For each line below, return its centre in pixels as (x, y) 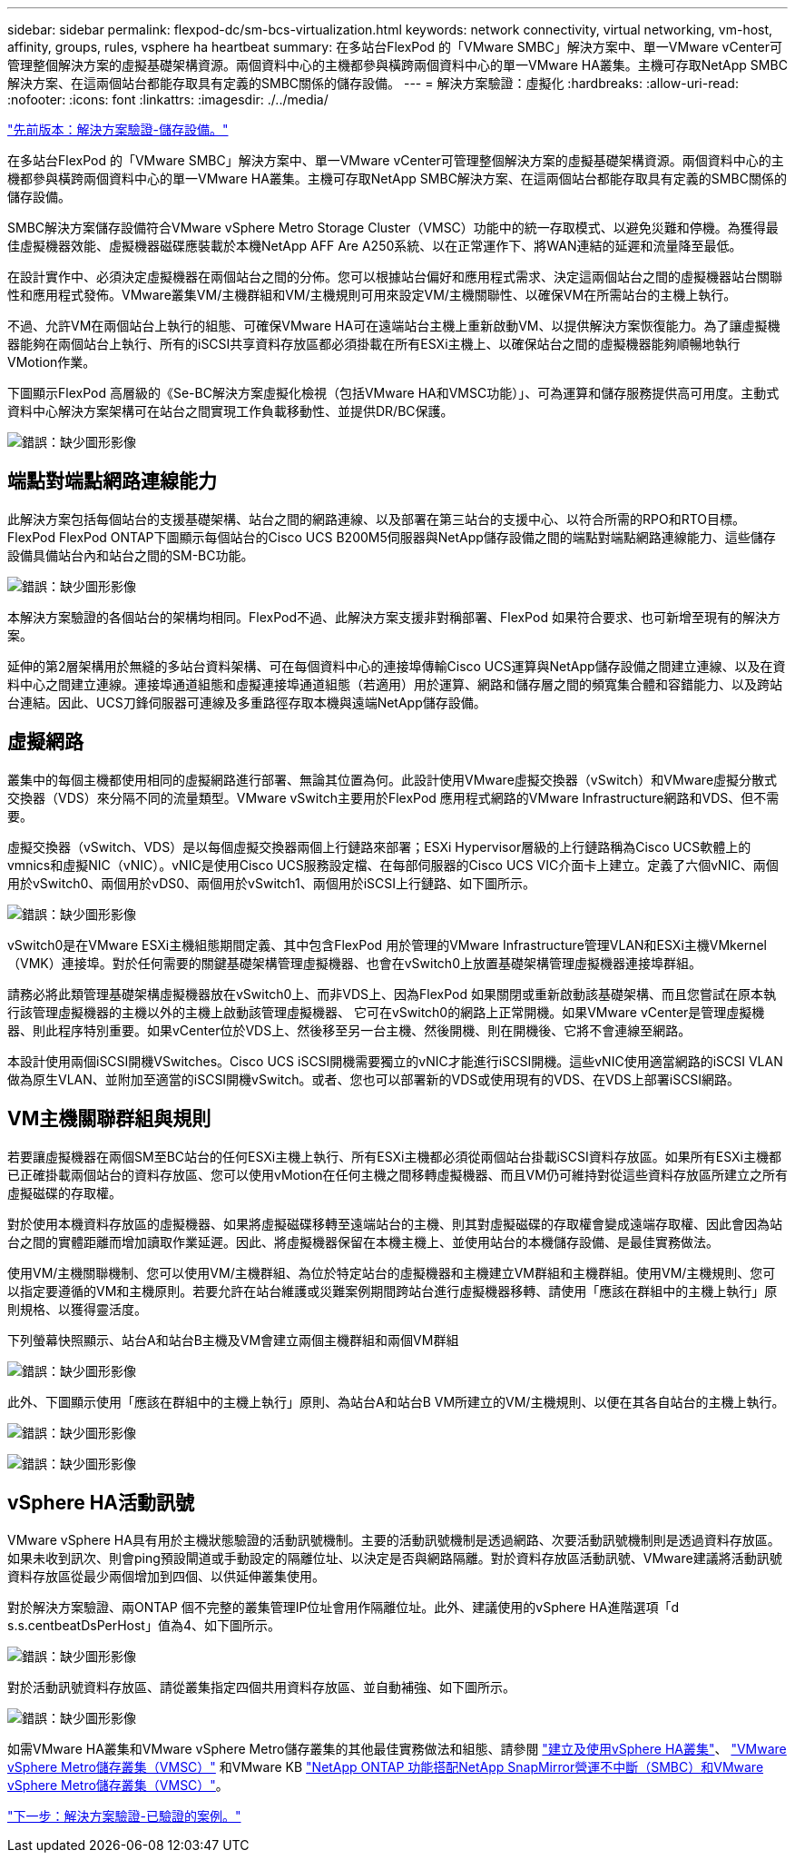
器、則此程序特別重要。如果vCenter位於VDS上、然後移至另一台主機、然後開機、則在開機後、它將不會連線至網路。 (349, 1030)
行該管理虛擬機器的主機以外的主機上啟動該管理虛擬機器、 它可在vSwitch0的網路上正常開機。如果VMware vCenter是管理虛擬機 (386, 1012)
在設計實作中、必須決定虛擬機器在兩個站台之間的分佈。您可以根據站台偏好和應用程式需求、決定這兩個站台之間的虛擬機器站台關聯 (395, 277)
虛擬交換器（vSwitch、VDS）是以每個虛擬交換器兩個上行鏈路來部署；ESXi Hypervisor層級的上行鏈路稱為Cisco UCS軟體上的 (379, 846)
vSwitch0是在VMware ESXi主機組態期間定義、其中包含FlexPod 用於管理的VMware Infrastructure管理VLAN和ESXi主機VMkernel (387, 945)
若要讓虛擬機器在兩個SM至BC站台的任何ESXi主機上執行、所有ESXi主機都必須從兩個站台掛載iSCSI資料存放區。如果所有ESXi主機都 (394, 1156)
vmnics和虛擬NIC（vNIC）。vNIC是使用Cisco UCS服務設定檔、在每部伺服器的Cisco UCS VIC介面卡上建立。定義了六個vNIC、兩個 (393, 865)
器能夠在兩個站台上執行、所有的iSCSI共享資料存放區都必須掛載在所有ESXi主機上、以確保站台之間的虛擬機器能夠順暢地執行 (374, 344)
